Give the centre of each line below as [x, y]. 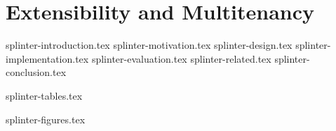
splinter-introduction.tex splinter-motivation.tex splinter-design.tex [149, 45]
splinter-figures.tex [46, 119]
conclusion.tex [36, 72]
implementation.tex [47, 58]
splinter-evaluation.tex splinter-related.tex [181, 58]
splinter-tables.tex [44, 95]
